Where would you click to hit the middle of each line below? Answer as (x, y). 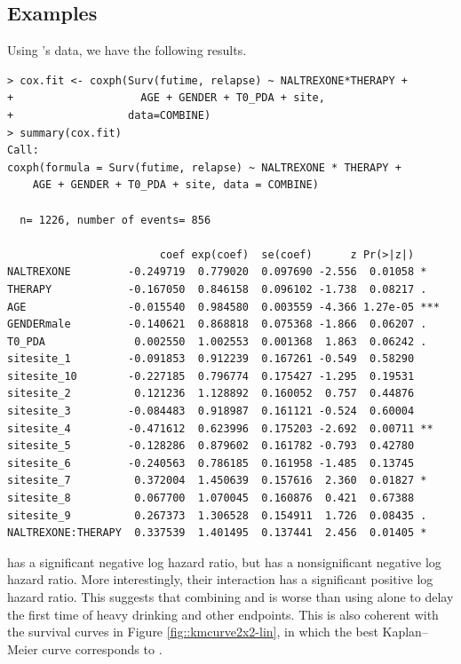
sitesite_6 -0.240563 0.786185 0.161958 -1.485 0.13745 (211, 463)
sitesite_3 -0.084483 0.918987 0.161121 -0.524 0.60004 (211, 411)
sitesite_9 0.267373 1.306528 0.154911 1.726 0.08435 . (217, 515)
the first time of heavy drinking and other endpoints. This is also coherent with (223, 614)
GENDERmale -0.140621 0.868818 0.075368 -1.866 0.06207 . (217, 324)
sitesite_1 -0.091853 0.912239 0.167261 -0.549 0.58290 (211, 359)
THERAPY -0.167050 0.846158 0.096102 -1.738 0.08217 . (217, 289)
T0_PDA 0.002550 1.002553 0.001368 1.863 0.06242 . (217, 341)
